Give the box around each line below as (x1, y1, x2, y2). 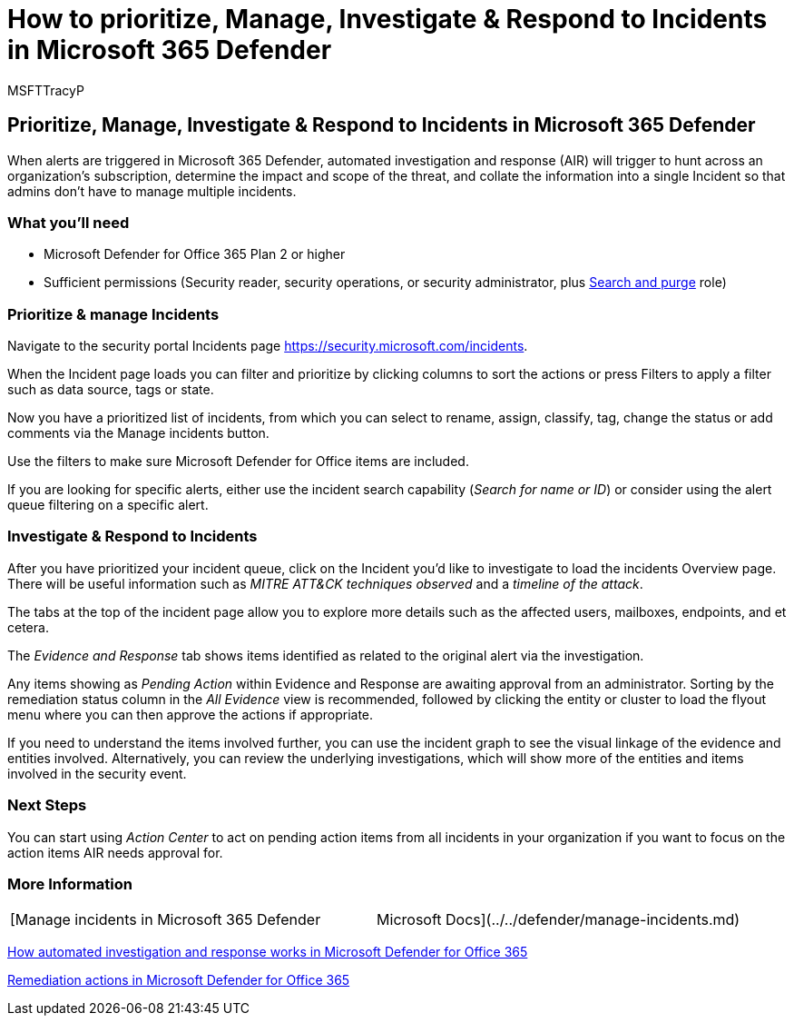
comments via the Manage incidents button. (7, 425, 270, 442)
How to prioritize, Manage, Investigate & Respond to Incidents (7, 4, 768, 35)
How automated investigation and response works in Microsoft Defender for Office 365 (7, 944, 528, 960)
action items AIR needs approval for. (7, 844, 223, 860)
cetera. (7, 619, 49, 635)
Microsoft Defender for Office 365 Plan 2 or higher (44, 246, 346, 263)
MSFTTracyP (7, 82, 84, 98)
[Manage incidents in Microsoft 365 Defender (10, 910, 321, 929)
